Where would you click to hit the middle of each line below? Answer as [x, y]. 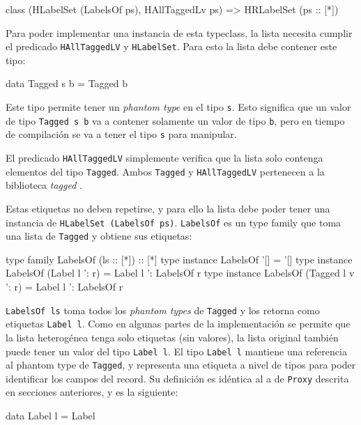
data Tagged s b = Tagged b [67, 83]
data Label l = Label [51, 416]
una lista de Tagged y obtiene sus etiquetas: [99, 236]
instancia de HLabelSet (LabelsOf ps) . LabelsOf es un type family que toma [174, 222]
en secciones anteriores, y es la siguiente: [92, 392]
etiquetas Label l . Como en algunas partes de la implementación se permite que [178, 324]
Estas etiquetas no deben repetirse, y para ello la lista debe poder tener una [168, 208]
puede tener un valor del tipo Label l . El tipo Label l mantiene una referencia [176, 351]
